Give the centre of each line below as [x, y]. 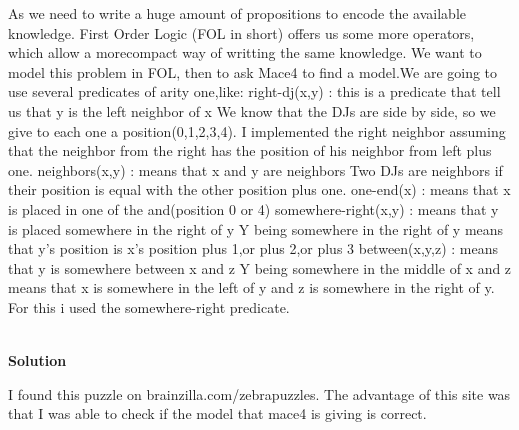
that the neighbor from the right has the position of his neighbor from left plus [250, 150]
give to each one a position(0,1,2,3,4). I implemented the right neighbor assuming [257, 130]
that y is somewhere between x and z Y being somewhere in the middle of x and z [260, 267]
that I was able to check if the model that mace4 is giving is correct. [217, 413]
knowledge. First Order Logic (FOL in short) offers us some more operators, [241, 32]
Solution [37, 360]
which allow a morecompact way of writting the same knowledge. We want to [245, 52]
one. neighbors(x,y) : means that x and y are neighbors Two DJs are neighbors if [255, 169]
